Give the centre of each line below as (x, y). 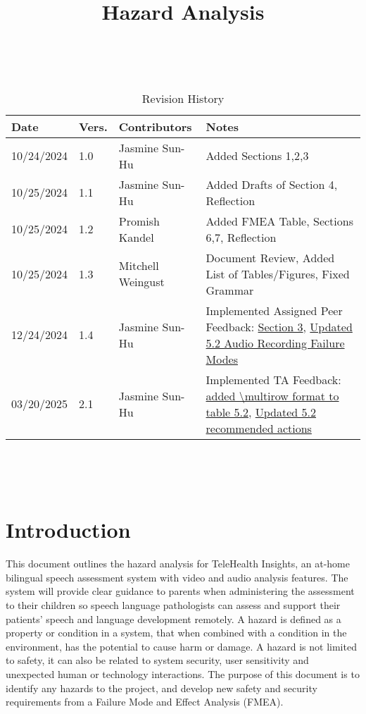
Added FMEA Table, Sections (279, 221)
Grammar (230, 290)
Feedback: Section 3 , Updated (279, 326)
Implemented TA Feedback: (273, 379)
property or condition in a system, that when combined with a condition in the (176, 633)
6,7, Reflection (241, 237)
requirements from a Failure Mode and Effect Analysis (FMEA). (145, 702)
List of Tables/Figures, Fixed (278, 273)
